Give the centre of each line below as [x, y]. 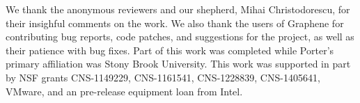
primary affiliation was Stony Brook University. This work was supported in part [178, 64]
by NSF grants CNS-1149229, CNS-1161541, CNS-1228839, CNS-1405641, [163, 77]
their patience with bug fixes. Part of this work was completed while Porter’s [170, 50]
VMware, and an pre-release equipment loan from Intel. [124, 91]
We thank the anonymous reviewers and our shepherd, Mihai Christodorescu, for [178, 9]
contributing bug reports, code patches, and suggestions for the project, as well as [180, 37]
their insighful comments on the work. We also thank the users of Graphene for [175, 23]
